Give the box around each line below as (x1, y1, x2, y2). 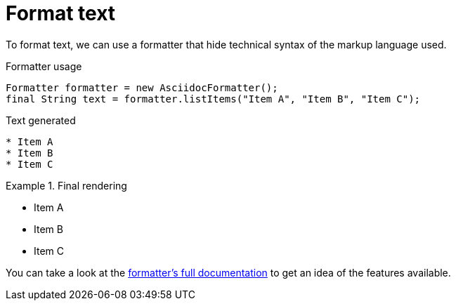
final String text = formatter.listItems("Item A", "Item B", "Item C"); (6, 93, 421, 105)
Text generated (6, 114, 76, 126)
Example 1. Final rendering (6, 179, 127, 192)
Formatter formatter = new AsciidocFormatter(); (6, 81, 278, 93)
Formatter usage (6, 60, 82, 72)
